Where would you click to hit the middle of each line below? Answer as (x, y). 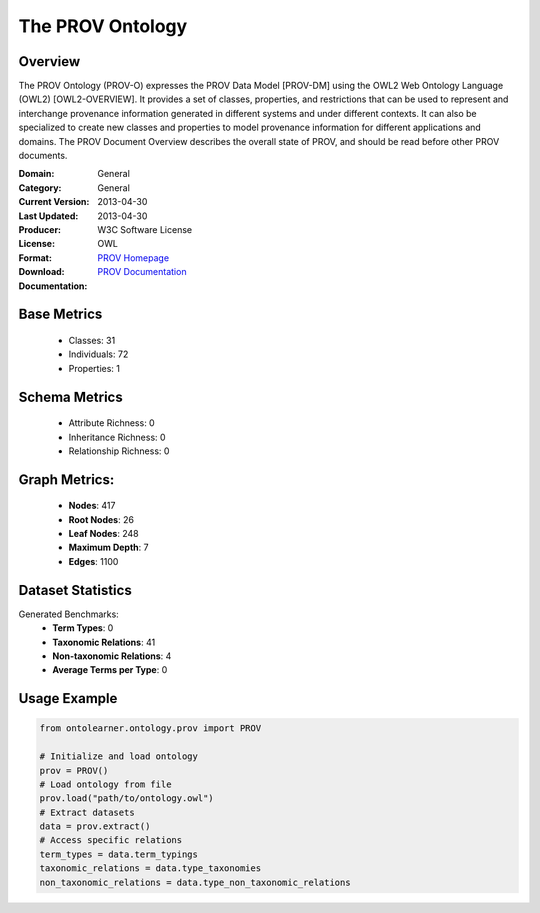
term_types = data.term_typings (119, 854)
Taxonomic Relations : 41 (104, 642)
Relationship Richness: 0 (119, 451)
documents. (43, 156)
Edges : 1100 (93, 561)
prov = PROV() (74, 770)
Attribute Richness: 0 (111, 423)
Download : (41, 272)
